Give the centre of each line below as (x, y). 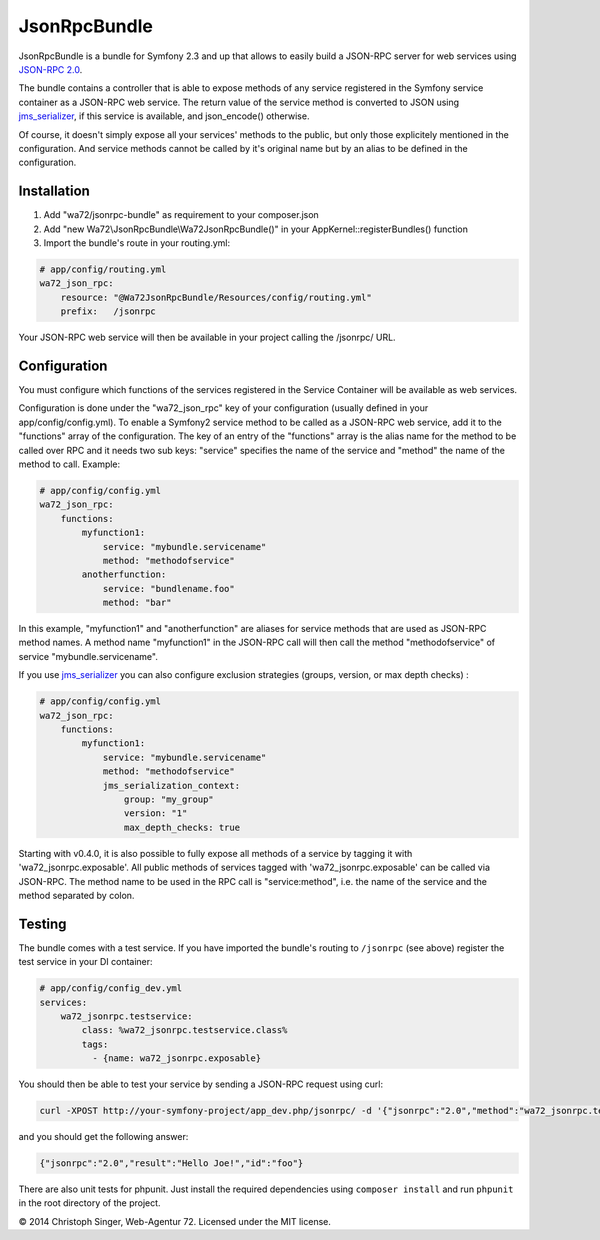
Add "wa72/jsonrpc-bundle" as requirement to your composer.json (181, 215)
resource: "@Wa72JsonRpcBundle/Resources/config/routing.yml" (216, 297)
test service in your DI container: (86, 962)
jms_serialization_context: (171, 785)
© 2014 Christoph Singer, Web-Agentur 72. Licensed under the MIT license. (175, 1221)
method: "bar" (137, 603)
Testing (42, 923)
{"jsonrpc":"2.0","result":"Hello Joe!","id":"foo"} (171, 1163)
